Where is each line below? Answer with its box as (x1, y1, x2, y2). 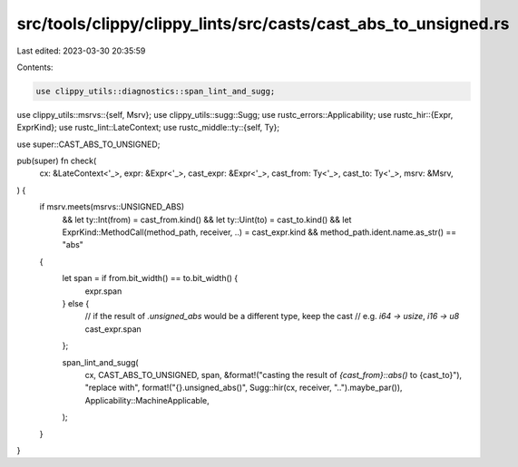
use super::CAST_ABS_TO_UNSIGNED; (16, 139, 161, 150)
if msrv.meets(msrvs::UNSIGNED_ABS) (39, 201, 185, 212)
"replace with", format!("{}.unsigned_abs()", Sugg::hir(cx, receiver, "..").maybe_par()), (84, 382, 403, 394)
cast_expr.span (84, 323, 142, 335)
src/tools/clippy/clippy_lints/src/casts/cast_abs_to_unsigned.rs (16, 14, 510, 34)
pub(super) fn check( (16, 155, 97, 167)
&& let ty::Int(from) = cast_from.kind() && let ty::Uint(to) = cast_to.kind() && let (62, 214, 352, 225)
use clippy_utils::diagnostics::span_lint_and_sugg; (35, 86, 276, 96)
